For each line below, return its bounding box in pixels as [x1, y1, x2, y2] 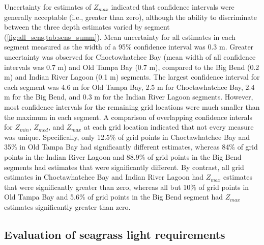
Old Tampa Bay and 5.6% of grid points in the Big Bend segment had [4, 191, 223, 202]
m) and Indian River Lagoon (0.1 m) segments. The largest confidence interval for [4, 71, 260, 82]
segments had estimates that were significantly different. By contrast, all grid [4, 161, 244, 172]
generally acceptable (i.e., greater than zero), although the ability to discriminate [4, 11, 257, 22]
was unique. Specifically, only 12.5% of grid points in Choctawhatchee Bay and [4, 131, 250, 142]
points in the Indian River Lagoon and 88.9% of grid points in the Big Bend [4, 151, 242, 162]
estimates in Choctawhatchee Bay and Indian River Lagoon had [4, 171, 203, 182]
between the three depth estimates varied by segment [4, 21, 170, 32]
